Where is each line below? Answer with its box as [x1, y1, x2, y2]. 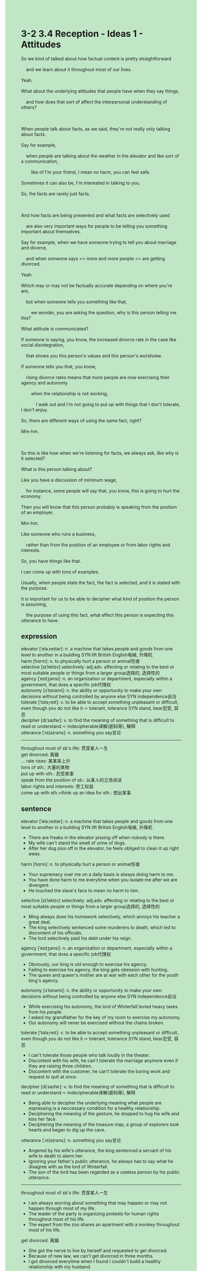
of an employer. [21, 509, 54, 516]
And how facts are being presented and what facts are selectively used [21, 212, 170, 218]
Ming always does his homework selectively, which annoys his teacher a [28, 913, 180, 920]
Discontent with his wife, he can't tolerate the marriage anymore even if [28, 1057, 178, 1064]
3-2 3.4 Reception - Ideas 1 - [21, 28, 144, 40]
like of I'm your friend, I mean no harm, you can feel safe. [30, 169, 151, 175]
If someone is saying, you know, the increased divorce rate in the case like [21, 336, 177, 343]
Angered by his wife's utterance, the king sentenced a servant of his [28, 1147, 172, 1154]
